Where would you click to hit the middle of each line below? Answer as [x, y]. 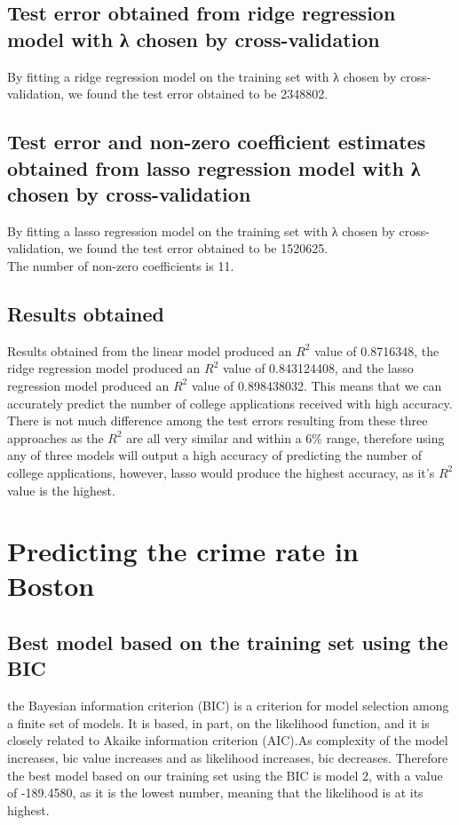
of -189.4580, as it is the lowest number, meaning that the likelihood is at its [215, 793]
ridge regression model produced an [104, 368]
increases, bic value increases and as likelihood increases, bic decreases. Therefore [228, 758]
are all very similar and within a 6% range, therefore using [285, 437]
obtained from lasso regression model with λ [214, 167]
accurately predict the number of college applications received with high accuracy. [230, 403]
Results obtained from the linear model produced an [150, 350]
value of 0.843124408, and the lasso [318, 368]
